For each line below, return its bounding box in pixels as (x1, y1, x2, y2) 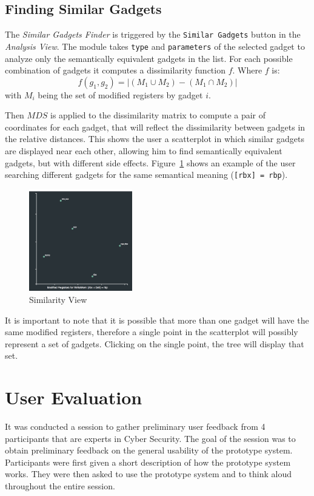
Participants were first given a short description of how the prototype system (5, 455, 291, 468)
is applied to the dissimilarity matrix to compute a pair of (50, 109, 266, 121)
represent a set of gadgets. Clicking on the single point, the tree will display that (5, 337, 304, 350)
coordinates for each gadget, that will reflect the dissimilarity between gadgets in (5, 120, 306, 133)
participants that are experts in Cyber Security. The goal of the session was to (5, 432, 296, 444)
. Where (232, 64, 262, 76)
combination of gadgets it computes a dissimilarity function (5, 64, 225, 76)
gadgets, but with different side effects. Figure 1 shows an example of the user (5, 156, 296, 169)
